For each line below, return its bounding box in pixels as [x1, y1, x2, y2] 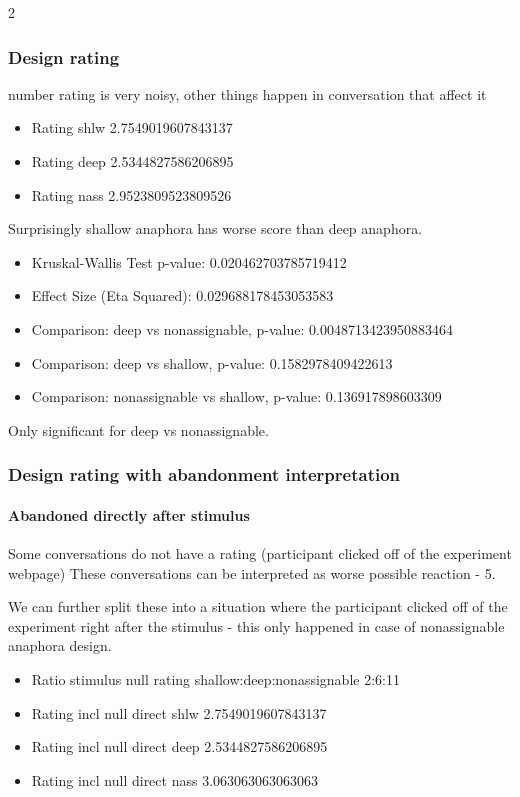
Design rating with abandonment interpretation [8, 462, 401, 487]
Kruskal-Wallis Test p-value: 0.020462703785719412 [31, 251, 347, 272]
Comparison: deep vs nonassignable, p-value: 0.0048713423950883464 [31, 318, 453, 339]
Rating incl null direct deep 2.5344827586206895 [31, 736, 328, 757]
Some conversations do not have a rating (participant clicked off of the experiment [8, 542, 512, 563]
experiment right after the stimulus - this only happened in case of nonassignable [8, 615, 505, 636]
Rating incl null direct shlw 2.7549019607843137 [31, 702, 327, 723]
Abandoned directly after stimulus [8, 504, 250, 525]
